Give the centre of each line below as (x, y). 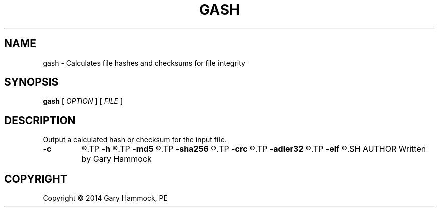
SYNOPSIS (31, 82)
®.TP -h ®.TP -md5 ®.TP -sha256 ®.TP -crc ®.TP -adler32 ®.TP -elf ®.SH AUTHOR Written (254, 149)
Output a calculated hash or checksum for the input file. (135, 140)
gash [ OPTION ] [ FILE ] (83, 101)
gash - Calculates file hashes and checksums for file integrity (144, 63)
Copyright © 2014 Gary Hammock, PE (105, 198)
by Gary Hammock (117, 159)
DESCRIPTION (40, 120)
